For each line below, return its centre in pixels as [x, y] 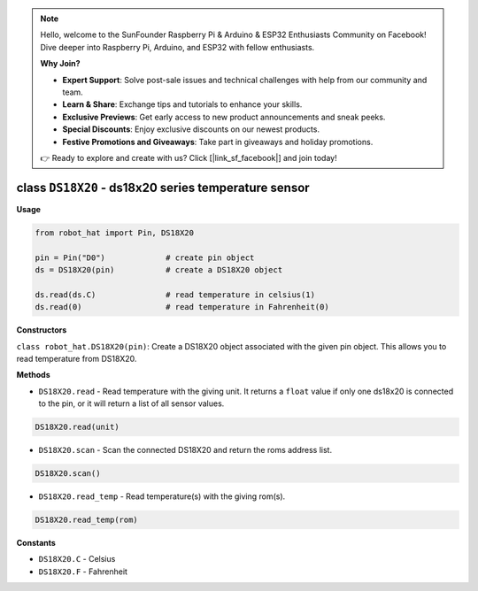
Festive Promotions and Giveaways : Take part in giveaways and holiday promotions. [218, 142]
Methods [33, 375]
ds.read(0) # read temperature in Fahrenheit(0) [182, 307]
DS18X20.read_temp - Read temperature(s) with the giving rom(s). [162, 496]
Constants [36, 542]
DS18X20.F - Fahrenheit [83, 572]
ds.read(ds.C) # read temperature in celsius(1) [175, 295]
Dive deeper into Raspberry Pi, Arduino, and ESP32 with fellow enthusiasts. [177, 47]
